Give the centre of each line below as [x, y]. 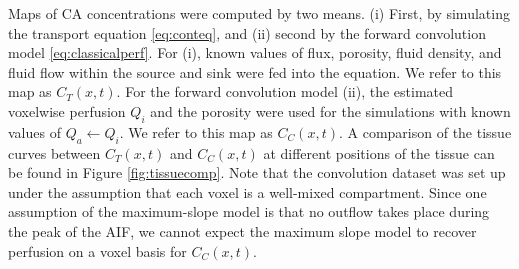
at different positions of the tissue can [379, 152]
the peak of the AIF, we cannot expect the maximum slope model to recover [242, 230]
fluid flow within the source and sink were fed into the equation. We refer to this [255, 71]
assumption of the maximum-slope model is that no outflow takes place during [249, 211]
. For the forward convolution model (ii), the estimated [285, 91]
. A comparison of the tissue [425, 131]
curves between [54, 152]
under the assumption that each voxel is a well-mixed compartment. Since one [247, 191]
